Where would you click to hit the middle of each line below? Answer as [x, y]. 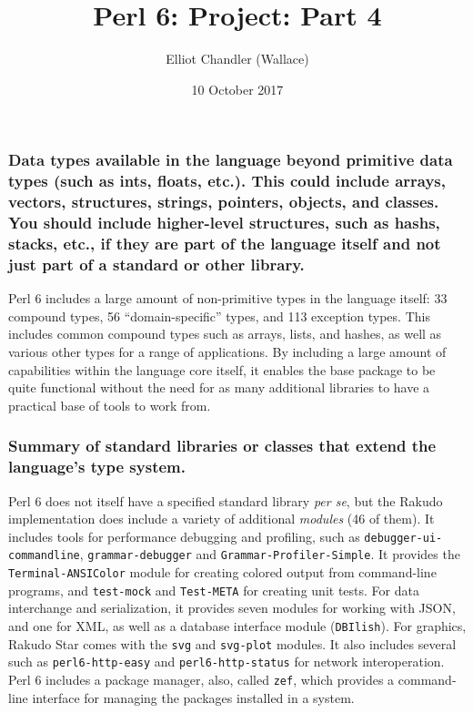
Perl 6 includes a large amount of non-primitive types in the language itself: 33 [228, 298]
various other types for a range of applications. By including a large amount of [227, 351]
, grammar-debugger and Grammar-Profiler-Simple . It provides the [270, 554]
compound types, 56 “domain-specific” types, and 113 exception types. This [219, 316]
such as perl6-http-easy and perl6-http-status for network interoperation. [226, 662]
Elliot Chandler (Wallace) [237, 59]
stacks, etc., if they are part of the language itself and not [225, 243]
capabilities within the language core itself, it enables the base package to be [222, 369]
